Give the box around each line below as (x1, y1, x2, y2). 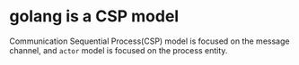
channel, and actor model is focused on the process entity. (9, 45, 228, 55)
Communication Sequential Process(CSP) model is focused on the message (9, 36, 290, 46)
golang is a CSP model (9, 6, 180, 27)
